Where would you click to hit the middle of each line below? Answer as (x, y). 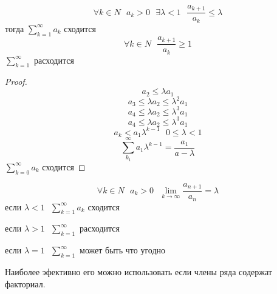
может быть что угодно (123, 250)
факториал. (25, 283)
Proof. (16, 82)
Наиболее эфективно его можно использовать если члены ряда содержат (138, 271)
